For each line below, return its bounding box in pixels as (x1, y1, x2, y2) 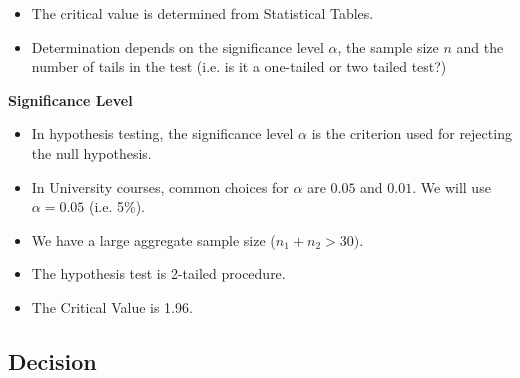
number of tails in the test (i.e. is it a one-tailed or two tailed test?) (31, 56, 447, 77)
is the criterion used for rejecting (311, 123, 512, 144)
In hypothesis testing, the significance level (31, 123, 294, 144)
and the (456, 36, 504, 57)
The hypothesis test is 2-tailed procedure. (31, 263, 286, 284)
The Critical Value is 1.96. (31, 296, 193, 317)
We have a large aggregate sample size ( (31, 229, 276, 250)
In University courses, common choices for (31, 176, 289, 197)
